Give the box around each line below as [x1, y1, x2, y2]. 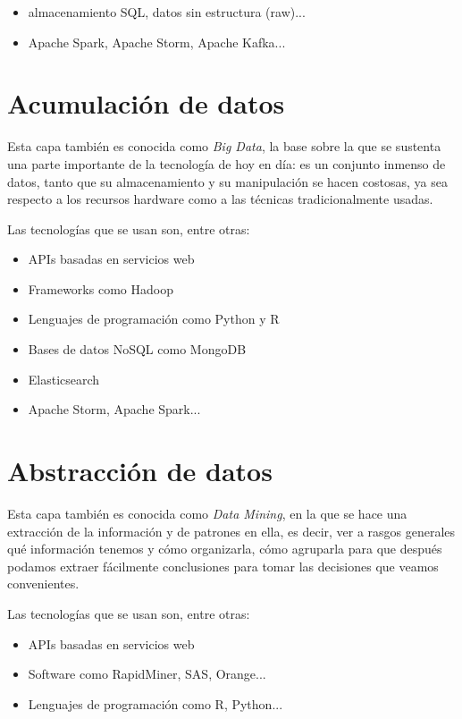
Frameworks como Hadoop [28, 279, 173, 298]
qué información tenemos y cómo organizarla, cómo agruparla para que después [7, 539, 442, 558]
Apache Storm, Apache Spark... [28, 400, 201, 419]
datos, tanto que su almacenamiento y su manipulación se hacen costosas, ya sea [7, 172, 448, 190]
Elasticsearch [28, 369, 100, 388]
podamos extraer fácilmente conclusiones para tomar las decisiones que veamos [7, 556, 439, 575]
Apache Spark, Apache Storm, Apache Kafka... [28, 32, 286, 51]
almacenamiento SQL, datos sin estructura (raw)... [28, 3, 306, 21]
